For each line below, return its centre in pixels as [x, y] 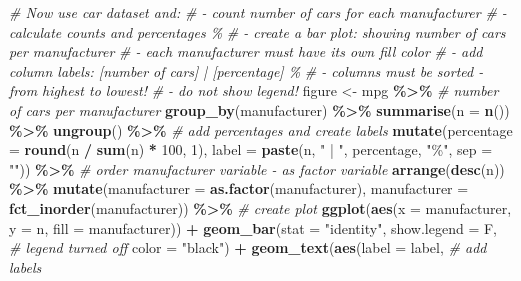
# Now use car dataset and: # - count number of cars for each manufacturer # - [258, 12]
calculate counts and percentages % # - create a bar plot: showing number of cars [257, 31]
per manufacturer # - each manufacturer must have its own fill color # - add [246, 51]
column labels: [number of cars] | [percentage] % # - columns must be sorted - [246, 70]
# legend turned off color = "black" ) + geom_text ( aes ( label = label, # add [248, 247]
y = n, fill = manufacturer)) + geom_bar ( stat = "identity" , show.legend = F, [253, 227]
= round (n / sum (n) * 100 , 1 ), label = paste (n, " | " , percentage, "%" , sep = [251, 149]
